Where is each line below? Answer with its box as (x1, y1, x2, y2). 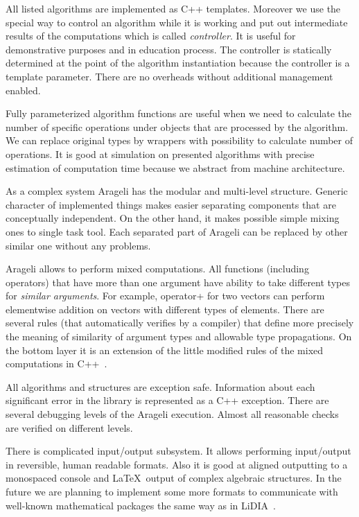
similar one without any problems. (6, 238, 151, 252)
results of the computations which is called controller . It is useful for (6, 28, 296, 43)
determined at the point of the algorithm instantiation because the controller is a (6, 55, 350, 70)
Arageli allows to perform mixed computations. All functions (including (6, 261, 309, 276)
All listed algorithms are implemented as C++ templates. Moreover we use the (6, 1, 341, 15)
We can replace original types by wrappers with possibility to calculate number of (6, 133, 353, 148)
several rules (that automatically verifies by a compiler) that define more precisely (6, 315, 354, 330)
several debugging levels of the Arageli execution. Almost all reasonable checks (6, 407, 339, 421)
